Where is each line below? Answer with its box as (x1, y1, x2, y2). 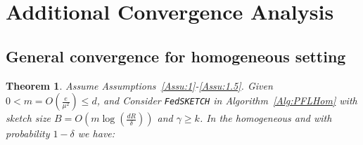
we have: (77, 126, 115, 141)
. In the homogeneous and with (199, 111, 332, 125)
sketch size (6, 111, 51, 125)
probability (6, 126, 50, 141)
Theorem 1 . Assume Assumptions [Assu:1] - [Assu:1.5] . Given (6, 78, 273, 92)
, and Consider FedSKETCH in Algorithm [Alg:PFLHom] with (96, 93, 357, 108)
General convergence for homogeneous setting (6, 45, 346, 67)
